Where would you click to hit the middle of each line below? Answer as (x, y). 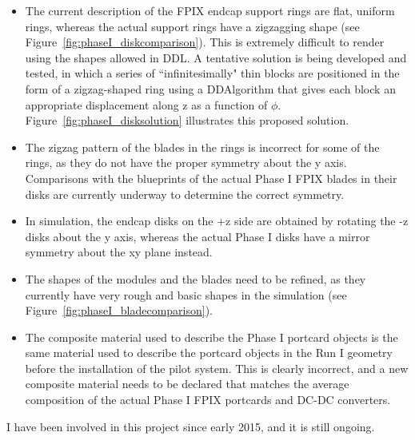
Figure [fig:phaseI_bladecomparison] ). (119, 310)
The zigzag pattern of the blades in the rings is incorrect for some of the (202, 147)
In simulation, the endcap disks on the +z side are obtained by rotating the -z (217, 221)
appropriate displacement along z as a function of (146, 104)
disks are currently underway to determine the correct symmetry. (185, 194)
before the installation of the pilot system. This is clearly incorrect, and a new (217, 368)
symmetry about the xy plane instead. (119, 252)
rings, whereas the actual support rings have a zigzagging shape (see (192, 26)
